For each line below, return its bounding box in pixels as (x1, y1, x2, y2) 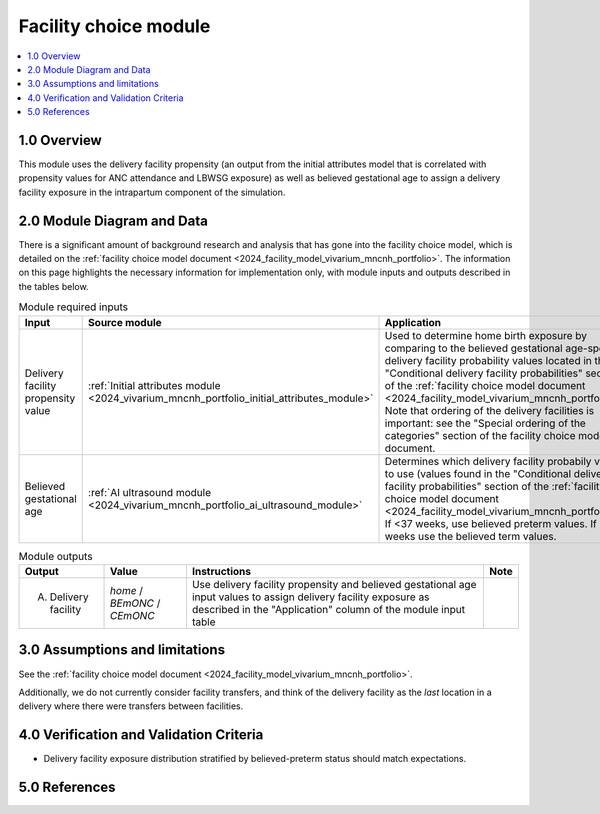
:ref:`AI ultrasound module (88, 485, 212, 499)
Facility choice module (18, 15, 211, 37)
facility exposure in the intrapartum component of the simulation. (18, 186, 286, 198)
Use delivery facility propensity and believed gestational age (191, 578, 477, 592)
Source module (88, 315, 162, 329)
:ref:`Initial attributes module (88, 378, 221, 392)
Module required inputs (18, 300, 129, 314)
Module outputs (18, 549, 94, 563)
